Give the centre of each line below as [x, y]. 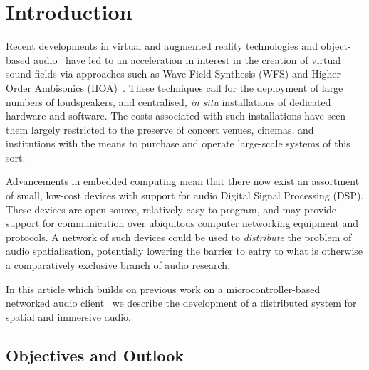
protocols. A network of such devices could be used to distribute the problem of [179, 237]
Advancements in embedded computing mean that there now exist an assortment [183, 181]
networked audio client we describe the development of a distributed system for [181, 303]
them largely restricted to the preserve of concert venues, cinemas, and [160, 129]
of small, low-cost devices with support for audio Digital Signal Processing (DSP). [185, 195]
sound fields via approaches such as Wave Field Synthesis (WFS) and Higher [173, 74]
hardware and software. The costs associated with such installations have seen [176, 116]
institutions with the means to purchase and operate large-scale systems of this [178, 143]
